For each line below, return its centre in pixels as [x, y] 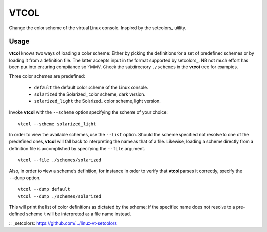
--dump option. [25, 178]
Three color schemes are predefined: [47, 76]
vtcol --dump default [44, 189]
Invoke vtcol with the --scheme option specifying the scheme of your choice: [89, 112]
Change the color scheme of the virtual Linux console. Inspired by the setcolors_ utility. [98, 28]
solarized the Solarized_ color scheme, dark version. [90, 94]
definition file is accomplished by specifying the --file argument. [77, 148]
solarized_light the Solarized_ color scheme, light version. [97, 101]
